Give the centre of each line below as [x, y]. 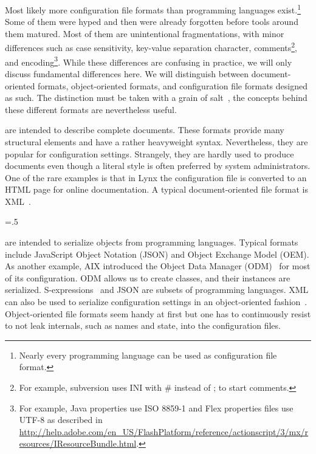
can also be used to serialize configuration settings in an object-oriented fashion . [156, 302]
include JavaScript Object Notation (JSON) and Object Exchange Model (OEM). [157, 254]
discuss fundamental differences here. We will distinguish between [127, 73]
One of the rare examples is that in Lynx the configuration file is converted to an [156, 177]
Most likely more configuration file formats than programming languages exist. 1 [153, 9]
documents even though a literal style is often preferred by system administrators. [158, 166]
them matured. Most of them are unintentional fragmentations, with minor [145, 33]
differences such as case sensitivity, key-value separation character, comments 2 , [151, 47]
